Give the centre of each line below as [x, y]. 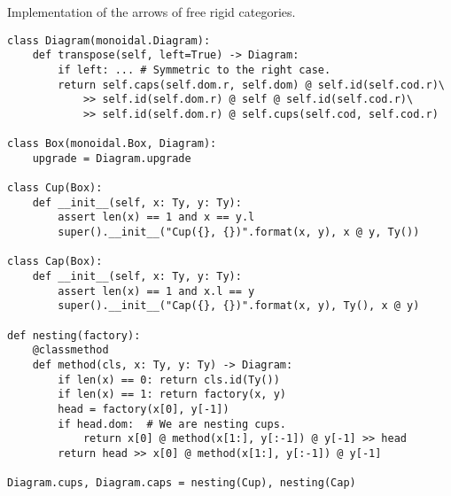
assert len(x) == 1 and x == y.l [156, 217]
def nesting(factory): [74, 335]
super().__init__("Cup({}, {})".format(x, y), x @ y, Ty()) [239, 232]
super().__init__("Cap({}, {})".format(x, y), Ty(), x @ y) [239, 306]
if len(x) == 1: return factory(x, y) [172, 395]
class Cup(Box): [55, 188]
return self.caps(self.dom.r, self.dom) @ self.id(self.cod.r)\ [251, 85]
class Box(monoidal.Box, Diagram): [112, 144]
